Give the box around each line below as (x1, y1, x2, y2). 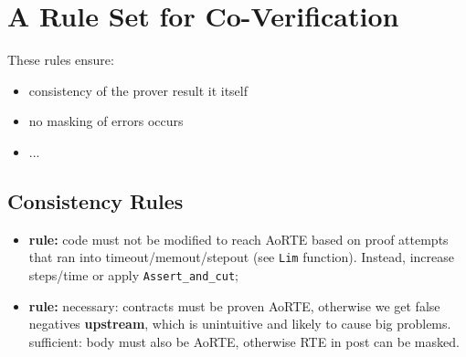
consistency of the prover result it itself (28, 80, 248, 100)
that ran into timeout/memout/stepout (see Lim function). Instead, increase (28, 247, 455, 267)
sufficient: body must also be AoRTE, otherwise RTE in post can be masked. (28, 331, 460, 351)
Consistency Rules (7, 186, 184, 215)
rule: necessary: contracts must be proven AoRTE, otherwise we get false (28, 296, 440, 315)
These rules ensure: (7, 50, 114, 69)
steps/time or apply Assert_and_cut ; (28, 265, 238, 284)
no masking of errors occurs (28, 111, 184, 131)
